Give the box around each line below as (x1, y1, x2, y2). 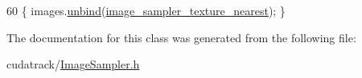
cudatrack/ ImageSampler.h (6, 56, 140, 72)
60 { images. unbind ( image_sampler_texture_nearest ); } (6, 2, 286, 18)
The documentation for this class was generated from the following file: (6, 29, 356, 45)
